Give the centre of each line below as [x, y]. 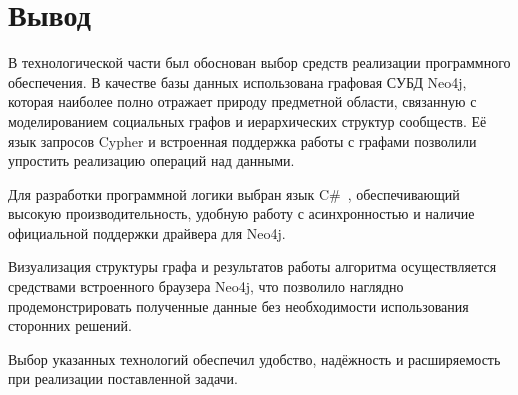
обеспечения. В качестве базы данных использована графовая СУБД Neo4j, [237, 81]
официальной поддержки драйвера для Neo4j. [147, 232]
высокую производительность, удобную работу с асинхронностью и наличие [241, 213]
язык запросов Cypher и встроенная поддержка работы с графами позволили [242, 140]
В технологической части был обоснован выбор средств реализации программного [259, 62]
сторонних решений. [70, 325]
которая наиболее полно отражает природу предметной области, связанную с [242, 101]
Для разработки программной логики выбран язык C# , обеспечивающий [234, 193]
